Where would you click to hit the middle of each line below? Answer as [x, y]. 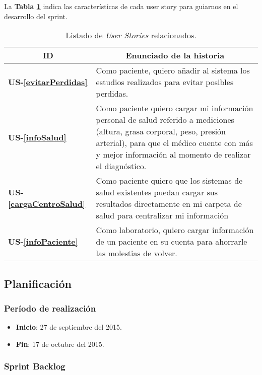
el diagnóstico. [121, 166]
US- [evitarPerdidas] [48, 82]
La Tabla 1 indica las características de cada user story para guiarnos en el [121, 6]
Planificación [38, 283]
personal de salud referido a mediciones [165, 120]
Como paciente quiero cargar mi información [175, 108]
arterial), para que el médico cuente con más [174, 143]
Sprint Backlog [35, 366]
